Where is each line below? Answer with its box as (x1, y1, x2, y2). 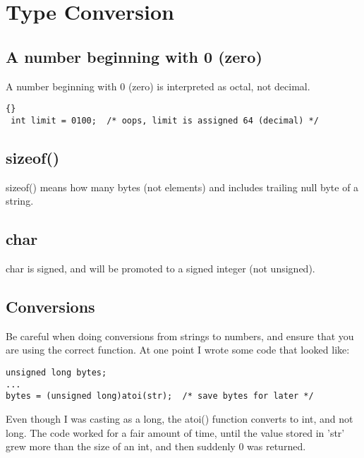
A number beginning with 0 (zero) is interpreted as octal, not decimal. (6, 78, 310, 93)
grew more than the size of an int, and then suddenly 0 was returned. (6, 439, 306, 454)
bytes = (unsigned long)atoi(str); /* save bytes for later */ (6, 391, 314, 402)
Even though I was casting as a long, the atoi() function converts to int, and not (6, 411, 353, 426)
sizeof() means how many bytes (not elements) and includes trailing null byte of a (6, 179, 359, 194)
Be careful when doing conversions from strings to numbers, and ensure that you (6, 328, 354, 343)
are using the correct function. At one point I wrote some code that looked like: (6, 342, 350, 357)
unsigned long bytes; (6, 368, 107, 378)
